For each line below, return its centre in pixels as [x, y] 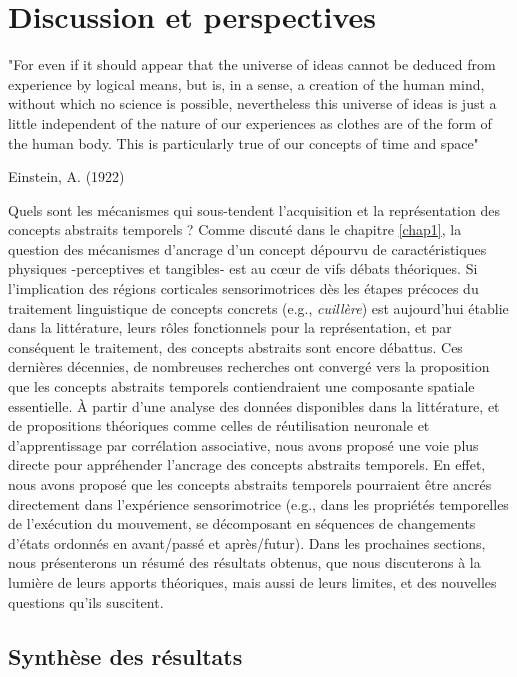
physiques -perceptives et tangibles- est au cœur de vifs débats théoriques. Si [243, 268]
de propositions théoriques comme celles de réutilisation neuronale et [219, 425]
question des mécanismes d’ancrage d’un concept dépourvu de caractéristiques [247, 248]
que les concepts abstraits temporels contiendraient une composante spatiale [241, 386]
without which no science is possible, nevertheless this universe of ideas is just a [252, 103]
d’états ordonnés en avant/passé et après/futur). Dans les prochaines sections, [247, 542]
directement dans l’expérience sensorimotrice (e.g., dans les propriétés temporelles [258, 503]
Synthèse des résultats [125, 655]
